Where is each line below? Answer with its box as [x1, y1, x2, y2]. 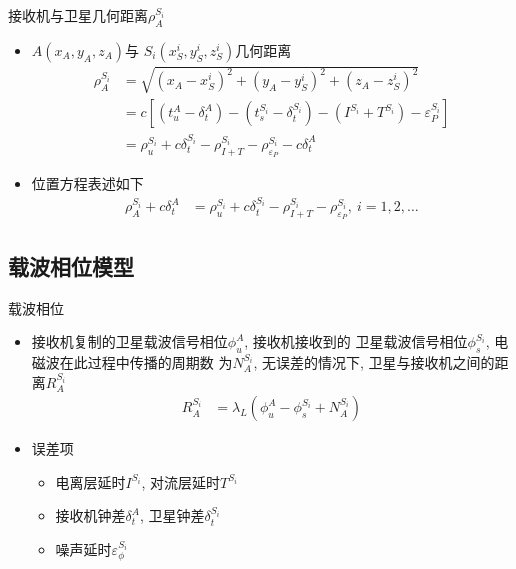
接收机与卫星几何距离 [8, 5, 148, 25]
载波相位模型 [8, 250, 134, 281]
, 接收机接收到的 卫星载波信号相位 [244, 331, 468, 352]
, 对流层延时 [141, 471, 221, 492]
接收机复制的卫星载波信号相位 [31, 331, 228, 352]
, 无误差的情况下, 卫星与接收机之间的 [253, 351, 495, 372]
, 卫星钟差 [139, 505, 205, 526]
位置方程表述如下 [31, 173, 144, 194]
